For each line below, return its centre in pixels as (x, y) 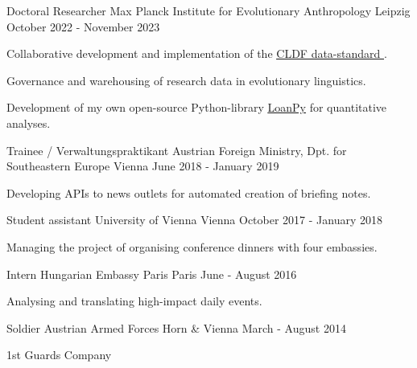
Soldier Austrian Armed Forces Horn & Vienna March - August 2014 (176, 327)
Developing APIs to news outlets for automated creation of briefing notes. (189, 192)
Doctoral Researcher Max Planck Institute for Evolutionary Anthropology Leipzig (208, 10)
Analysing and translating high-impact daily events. (134, 301)
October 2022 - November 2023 (83, 26)
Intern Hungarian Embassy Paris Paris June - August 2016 (152, 274)
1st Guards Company (59, 355)
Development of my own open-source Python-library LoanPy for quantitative (197, 107)
